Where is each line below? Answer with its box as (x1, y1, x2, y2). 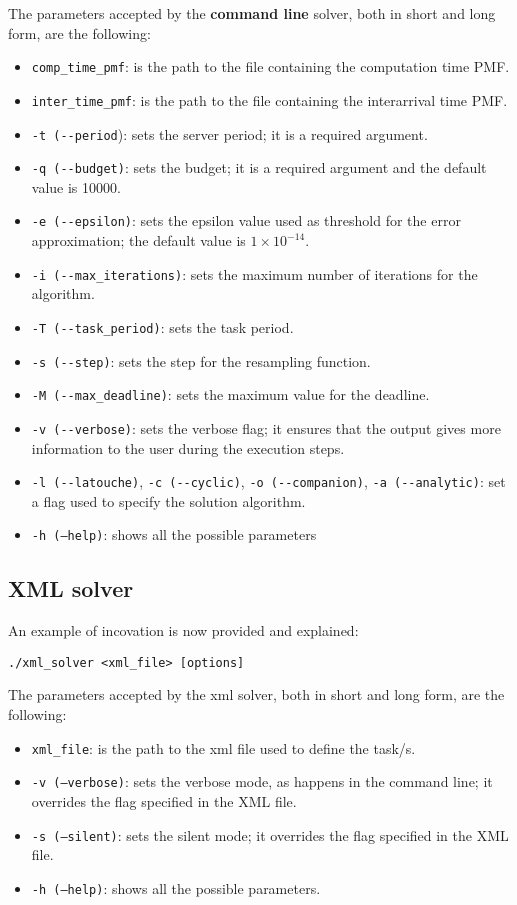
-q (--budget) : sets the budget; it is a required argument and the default (31, 157, 487, 178)
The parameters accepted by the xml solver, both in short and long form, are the (8, 684, 505, 705)
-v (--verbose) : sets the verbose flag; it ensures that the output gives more (31, 417, 501, 438)
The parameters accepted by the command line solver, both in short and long (8, 3, 496, 23)
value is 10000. (31, 176, 121, 197)
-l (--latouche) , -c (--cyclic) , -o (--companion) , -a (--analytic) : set (31, 471, 506, 492)
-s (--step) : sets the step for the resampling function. (31, 350, 371, 371)
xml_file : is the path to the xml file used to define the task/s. (31, 737, 416, 758)
